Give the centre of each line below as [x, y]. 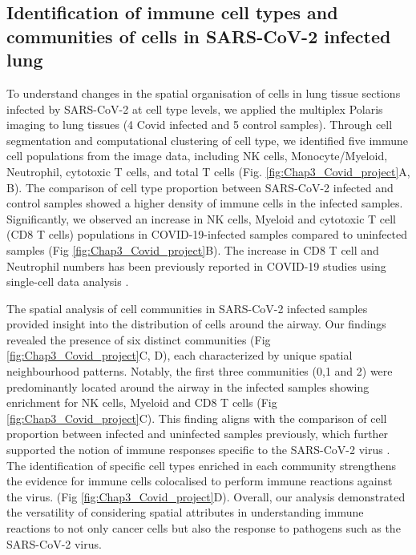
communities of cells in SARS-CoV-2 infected [199, 36]
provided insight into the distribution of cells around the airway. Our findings [196, 324]
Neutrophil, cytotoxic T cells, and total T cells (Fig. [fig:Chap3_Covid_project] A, [208, 171]
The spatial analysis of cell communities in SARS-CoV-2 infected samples [187, 308]
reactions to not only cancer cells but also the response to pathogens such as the [204, 528]
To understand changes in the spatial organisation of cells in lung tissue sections [204, 92]
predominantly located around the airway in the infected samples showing [188, 386]
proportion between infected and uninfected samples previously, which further [198, 434]
